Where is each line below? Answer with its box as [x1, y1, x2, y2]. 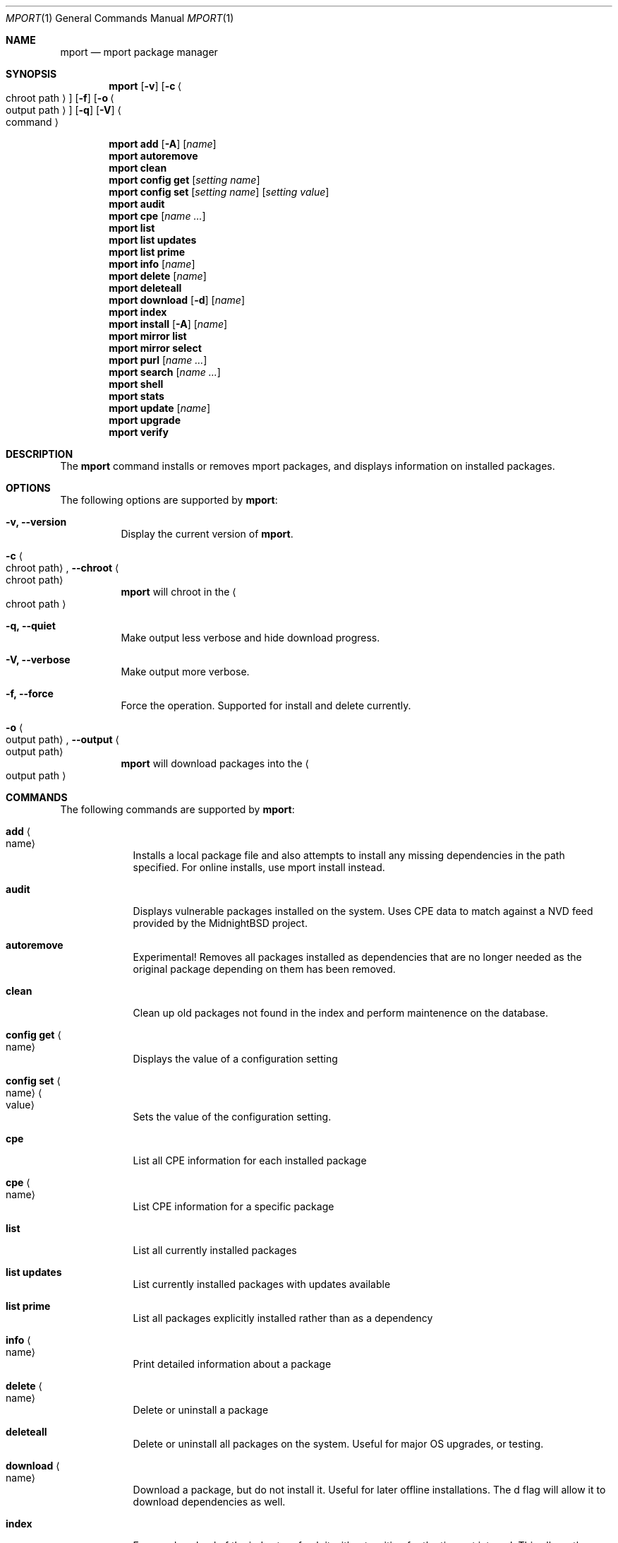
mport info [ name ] [109, 258, 195, 270]
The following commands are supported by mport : [60, 803, 295, 815]
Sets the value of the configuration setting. [133, 1111, 332, 1123]
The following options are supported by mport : [60, 494, 278, 506]
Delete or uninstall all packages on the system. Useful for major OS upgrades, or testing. [133, 1438, 544, 1450]
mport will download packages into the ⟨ [121, 757, 309, 769]
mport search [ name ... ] [109, 366, 221, 378]
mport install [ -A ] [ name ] [109, 318, 228, 330]
